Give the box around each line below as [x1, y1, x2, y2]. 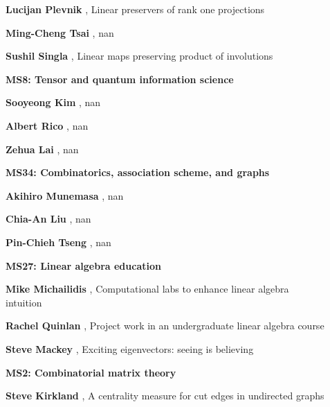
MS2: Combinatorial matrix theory [6, 365, 176, 379]
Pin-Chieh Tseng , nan [6, 234, 111, 249]
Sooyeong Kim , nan [6, 95, 101, 110]
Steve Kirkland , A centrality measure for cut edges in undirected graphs [6, 388, 324, 403]
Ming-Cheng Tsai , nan [6, 25, 114, 40]
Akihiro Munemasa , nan [6, 188, 124, 202]
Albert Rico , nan [6, 118, 89, 132]
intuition [6, 295, 42, 309]
